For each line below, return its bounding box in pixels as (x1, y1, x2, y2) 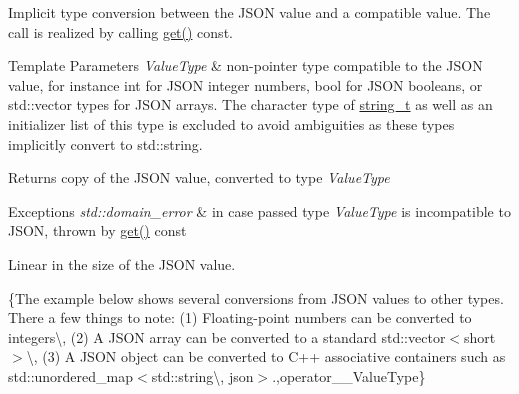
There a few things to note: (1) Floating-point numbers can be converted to (8, 307, 472, 328)
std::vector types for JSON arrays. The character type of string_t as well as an (8, 94, 493, 115)
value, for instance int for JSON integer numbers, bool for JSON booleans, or (8, 74, 483, 95)
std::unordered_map (8, 365, 134, 386)
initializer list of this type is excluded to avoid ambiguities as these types (8, 113, 455, 134)
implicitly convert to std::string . (8, 133, 203, 154)
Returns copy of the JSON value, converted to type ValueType (8, 167, 390, 188)
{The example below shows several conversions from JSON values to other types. (8, 287, 504, 308)
